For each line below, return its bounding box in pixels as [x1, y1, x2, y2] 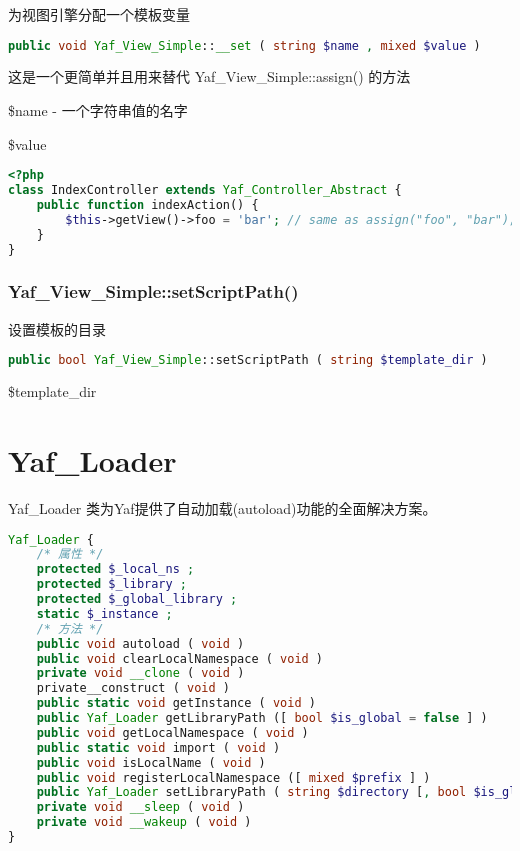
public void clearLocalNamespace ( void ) [36, 651, 324, 666]
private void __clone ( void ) [36, 666, 245, 681]
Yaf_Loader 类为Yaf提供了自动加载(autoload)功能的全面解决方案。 [8, 497, 437, 518]
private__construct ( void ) [36, 681, 230, 696]
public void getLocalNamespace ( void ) [36, 725, 309, 740]
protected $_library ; [36, 577, 188, 592]
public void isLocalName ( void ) [36, 755, 266, 770]
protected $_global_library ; [36, 592, 238, 606]
